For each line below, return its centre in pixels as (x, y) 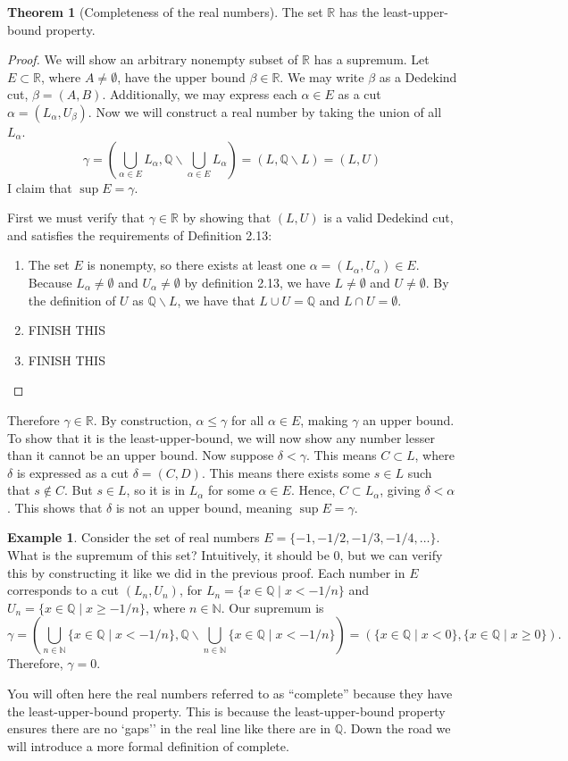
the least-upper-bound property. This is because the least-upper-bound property (226, 711)
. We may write (322, 76)
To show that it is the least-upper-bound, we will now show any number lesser (221, 437)
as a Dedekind (418, 76)
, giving (400, 490)
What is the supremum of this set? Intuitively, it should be (168, 555)
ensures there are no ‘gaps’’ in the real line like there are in (169, 728)
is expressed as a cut (73, 472)
